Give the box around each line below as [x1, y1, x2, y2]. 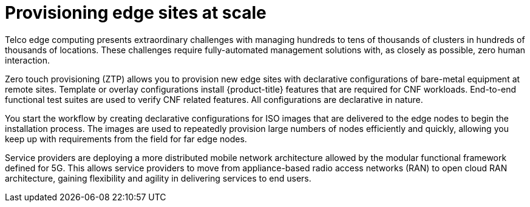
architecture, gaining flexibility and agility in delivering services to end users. [5, 172, 311, 183]
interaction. [5, 54, 50, 65]
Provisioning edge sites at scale [5, 2, 267, 23]
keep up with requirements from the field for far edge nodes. [5, 133, 247, 144]
